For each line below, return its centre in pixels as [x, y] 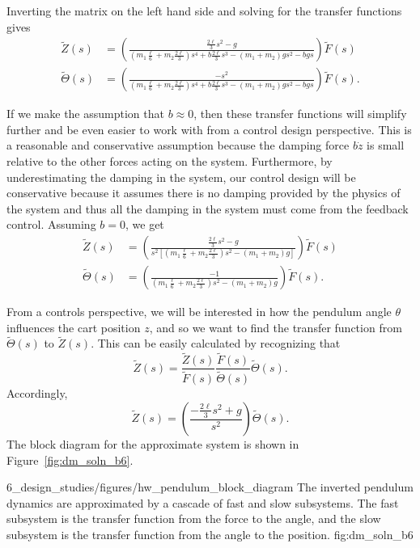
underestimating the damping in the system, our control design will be [181, 177]
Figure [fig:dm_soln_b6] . [70, 459]
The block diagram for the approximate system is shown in [153, 444]
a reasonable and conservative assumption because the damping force [178, 145]
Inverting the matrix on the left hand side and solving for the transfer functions [204, 11]
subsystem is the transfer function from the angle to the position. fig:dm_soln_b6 [210, 534]
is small [386, 145]
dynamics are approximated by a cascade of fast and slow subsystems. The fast [203, 502]
